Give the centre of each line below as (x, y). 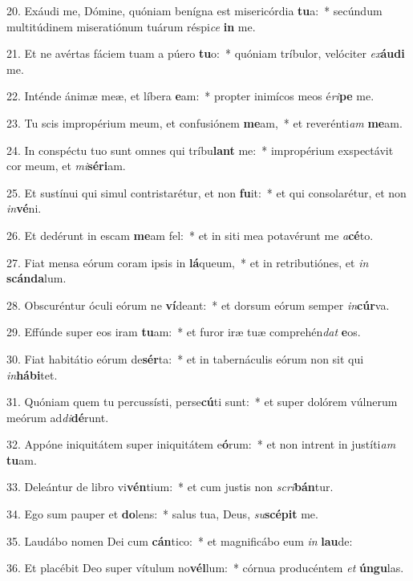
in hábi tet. (32, 374)
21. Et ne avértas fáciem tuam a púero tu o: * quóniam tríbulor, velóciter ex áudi (206, 53)
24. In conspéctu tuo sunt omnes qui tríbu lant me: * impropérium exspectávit (200, 150)
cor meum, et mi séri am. (66, 166)
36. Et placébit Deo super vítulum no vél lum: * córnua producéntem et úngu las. (205, 568)
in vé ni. (24, 208)
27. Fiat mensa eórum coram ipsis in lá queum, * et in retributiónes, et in (188, 262)
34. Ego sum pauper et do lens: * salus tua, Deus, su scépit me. (162, 514)
